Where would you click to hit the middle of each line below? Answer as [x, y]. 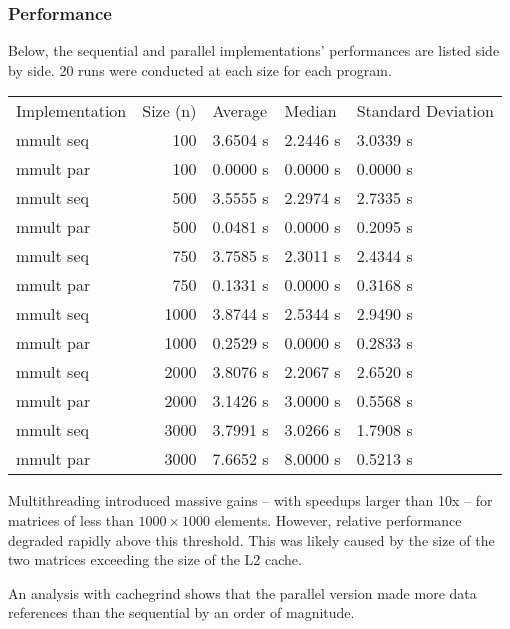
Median [310, 111]
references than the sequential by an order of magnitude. [181, 612]
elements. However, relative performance [338, 520]
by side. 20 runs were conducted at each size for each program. [200, 69]
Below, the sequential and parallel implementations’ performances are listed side [254, 50]
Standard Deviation [425, 111]
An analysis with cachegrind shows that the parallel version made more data [242, 592]
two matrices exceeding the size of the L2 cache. [155, 559]
